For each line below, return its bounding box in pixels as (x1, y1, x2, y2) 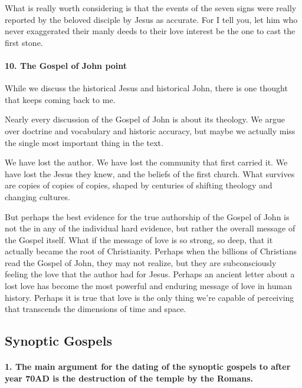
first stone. (5, 36, 43, 48)
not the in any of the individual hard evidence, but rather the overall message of (5, 222, 296, 234)
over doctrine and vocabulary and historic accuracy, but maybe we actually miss (5, 124, 296, 137)
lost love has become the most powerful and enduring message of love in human (5, 280, 292, 292)
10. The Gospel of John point (5, 59, 127, 71)
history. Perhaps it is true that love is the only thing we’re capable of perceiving (5, 291, 294, 303)
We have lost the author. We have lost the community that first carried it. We (5, 156, 288, 168)
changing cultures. (5, 190, 70, 203)
